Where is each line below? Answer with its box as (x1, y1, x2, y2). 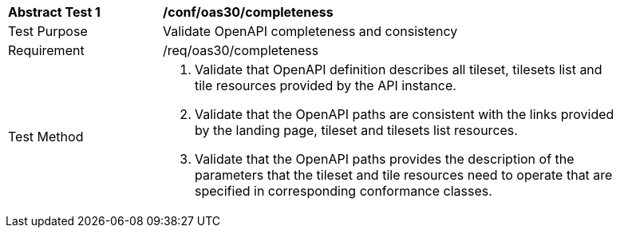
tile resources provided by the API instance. (195, 77, 456, 93)
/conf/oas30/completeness (163, 4, 334, 20)
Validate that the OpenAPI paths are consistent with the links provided (195, 106, 614, 122)
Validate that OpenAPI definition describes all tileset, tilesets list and (195, 61, 602, 77)
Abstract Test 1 (8, 4, 101, 20)
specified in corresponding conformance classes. (195, 183, 492, 199)
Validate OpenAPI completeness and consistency (163, 23, 458, 39)
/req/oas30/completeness (163, 42, 319, 58)
